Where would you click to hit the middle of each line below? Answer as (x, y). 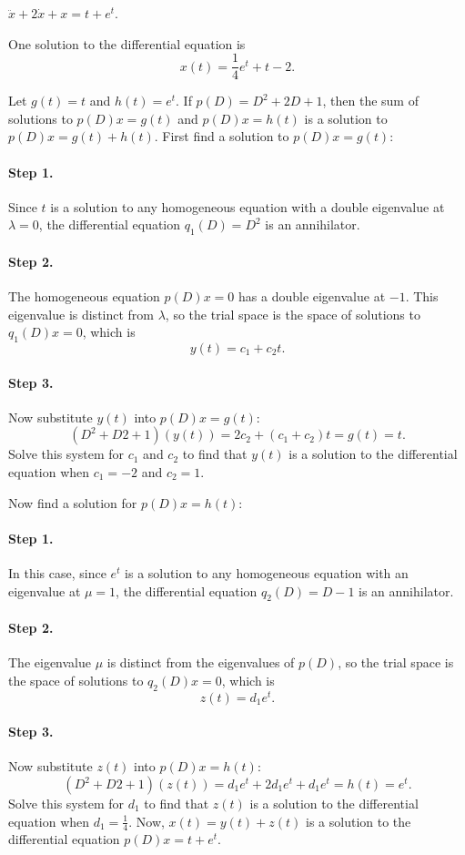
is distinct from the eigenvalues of (201, 662)
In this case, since (57, 572)
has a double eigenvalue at (312, 296)
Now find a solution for (73, 502)
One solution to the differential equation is (127, 43)
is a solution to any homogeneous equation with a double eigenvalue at (248, 206)
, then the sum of (370, 101)
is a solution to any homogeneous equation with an (267, 572)
